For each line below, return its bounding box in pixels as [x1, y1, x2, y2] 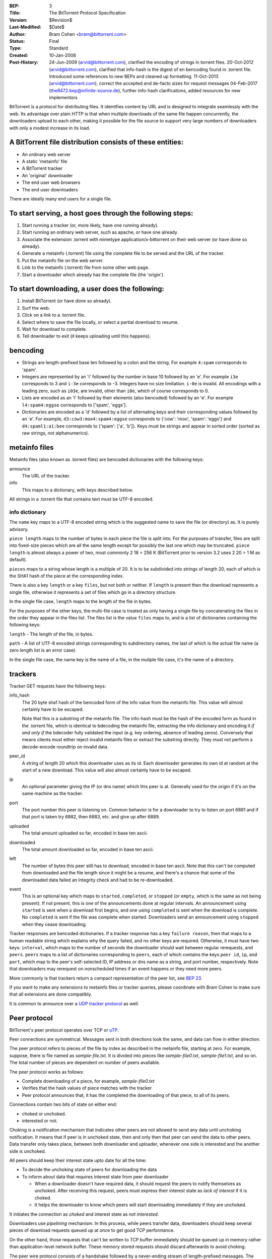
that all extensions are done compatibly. [9, 991, 93, 997]
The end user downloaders [22, 186, 78, 192]
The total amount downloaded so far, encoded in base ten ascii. [22, 846, 154, 852]
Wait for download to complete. [22, 326, 88, 332]
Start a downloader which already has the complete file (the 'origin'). [22, 271, 165, 277]
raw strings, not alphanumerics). [22, 430, 89, 436]
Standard [49, 45, 68, 51]
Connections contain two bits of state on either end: [9, 1101, 117, 1107]
